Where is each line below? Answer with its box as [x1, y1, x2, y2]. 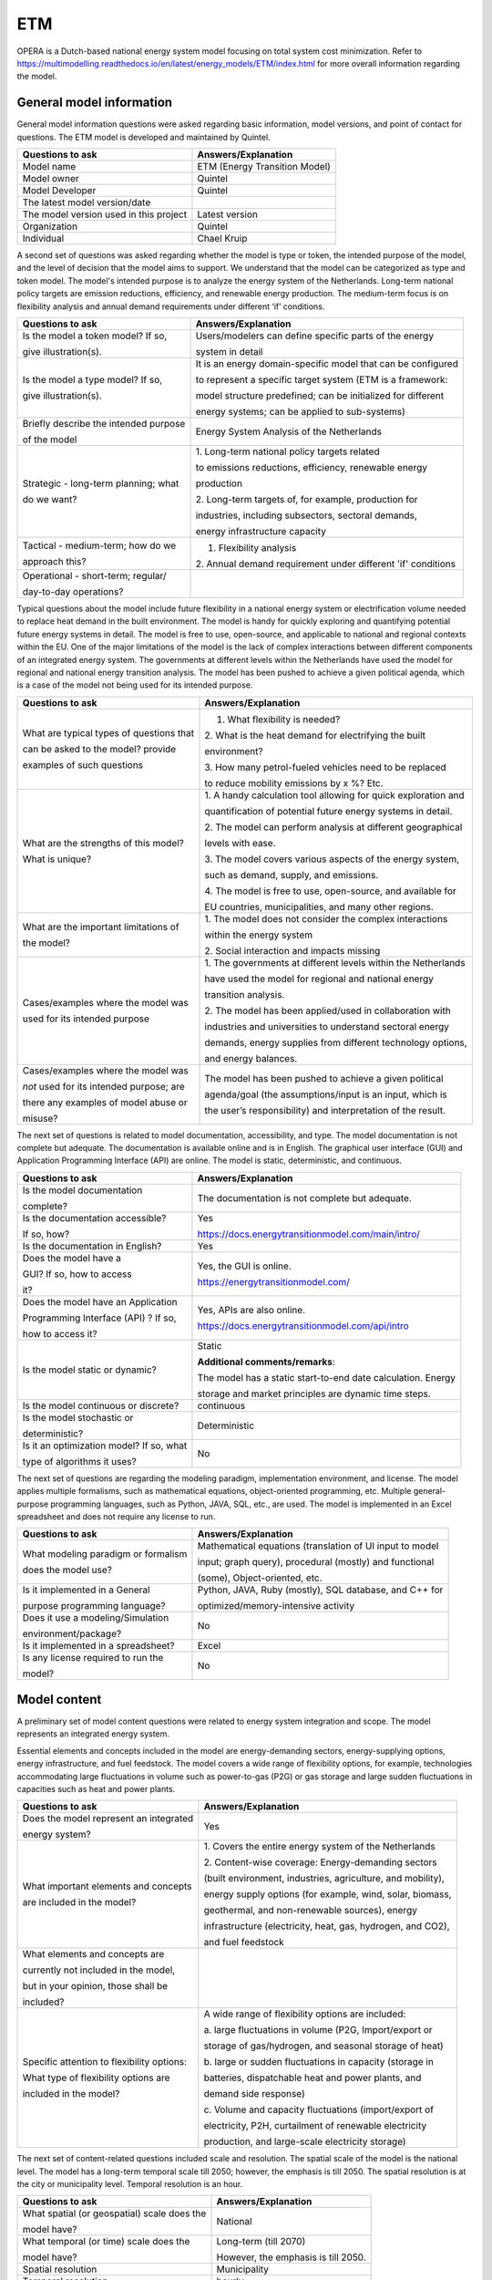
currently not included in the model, [22, 1964, 176, 1976]
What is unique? [22, 853, 92, 865]
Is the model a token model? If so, [22, 329, 168, 342]
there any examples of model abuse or [22, 1095, 188, 1108]
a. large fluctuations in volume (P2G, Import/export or [203, 2024, 433, 2036]
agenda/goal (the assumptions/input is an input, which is [204, 1088, 448, 1101]
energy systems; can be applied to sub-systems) [195, 405, 405, 418]
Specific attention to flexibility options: [22, 2056, 187, 2068]
